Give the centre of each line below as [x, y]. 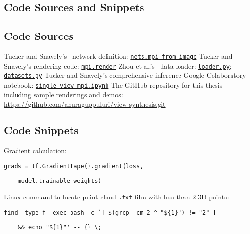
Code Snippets [41, 130]
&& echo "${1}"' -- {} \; [60, 227]
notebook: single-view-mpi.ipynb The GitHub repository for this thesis [113, 84]
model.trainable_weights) [60, 181]
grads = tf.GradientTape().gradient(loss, [74, 166]
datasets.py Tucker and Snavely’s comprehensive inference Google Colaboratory [125, 75]
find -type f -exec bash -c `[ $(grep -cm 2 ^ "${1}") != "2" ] [110, 212]
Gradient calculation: [35, 150]
